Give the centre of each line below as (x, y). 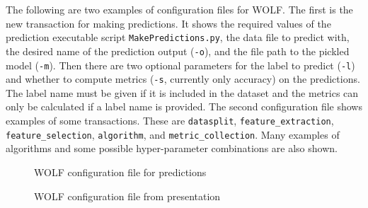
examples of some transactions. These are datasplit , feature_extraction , (170, 120)
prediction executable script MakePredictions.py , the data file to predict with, (178, 37)
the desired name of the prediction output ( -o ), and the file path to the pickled (178, 51)
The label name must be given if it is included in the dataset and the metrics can (182, 92)
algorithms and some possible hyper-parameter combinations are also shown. (172, 148)
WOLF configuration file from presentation (127, 196)
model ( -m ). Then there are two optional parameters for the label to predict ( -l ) (180, 65)
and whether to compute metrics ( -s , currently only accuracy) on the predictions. (183, 79)
